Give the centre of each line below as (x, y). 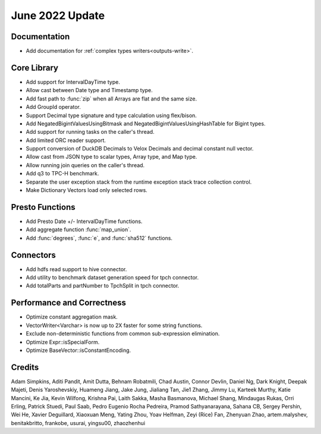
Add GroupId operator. (53, 107)
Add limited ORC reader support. (66, 140)
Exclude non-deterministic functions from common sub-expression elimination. (123, 334)
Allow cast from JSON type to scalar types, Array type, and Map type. (111, 157)
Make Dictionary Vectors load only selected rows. (87, 190)
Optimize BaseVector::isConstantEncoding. (78, 350)
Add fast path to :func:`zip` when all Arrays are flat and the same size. (111, 99)
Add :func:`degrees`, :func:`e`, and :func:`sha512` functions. (99, 238)
